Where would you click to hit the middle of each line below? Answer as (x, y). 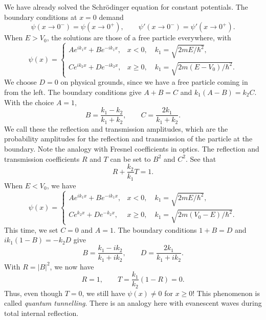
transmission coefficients (42, 158)
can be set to (130, 158)
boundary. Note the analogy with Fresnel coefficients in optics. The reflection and (132, 148)
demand (111, 17)
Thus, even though (34, 293)
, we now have (72, 266)
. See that (201, 158)
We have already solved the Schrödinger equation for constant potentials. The (126, 7)
